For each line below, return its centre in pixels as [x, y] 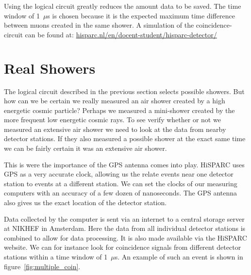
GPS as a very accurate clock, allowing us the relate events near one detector [119, 174]
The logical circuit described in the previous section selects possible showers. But [124, 91]
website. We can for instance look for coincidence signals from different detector [123, 247]
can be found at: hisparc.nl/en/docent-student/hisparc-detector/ [121, 34]
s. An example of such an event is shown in [179, 257]
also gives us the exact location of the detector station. [85, 202]
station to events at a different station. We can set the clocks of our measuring [121, 183]
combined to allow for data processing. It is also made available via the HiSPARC [125, 237]
